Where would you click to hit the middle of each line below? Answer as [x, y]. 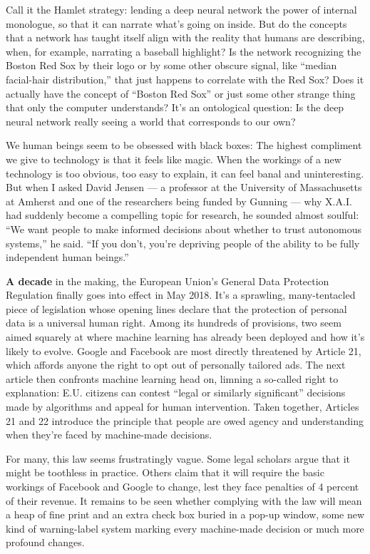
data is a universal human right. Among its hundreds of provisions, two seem [174, 323]
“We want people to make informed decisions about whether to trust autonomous [184, 229]
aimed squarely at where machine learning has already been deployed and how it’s [185, 337]
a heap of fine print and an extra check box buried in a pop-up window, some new [185, 514]
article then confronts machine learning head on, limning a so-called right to [172, 378]
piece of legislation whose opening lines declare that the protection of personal [176, 308]
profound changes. [45, 542]
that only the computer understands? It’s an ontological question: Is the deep [175, 107]
